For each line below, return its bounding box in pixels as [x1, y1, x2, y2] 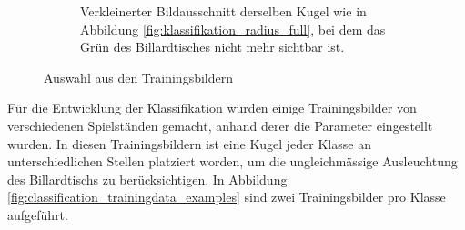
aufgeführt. [7, 205, 68, 224]
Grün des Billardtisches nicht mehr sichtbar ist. [80, 37, 345, 56]
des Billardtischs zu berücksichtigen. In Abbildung [7, 169, 288, 188]
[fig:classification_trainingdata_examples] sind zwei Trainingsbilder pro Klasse [7, 187, 446, 206]
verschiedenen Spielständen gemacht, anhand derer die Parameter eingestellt [7, 115, 433, 135]
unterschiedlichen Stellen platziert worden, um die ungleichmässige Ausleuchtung [7, 152, 458, 171]
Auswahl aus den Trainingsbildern [44, 67, 234, 86]
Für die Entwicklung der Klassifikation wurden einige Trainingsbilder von [7, 98, 417, 117]
